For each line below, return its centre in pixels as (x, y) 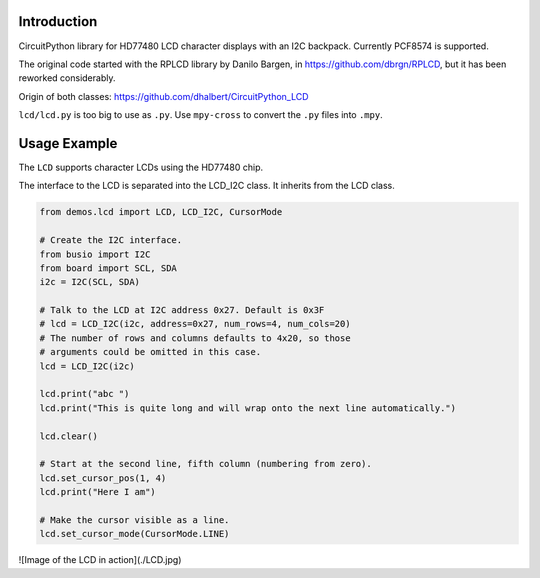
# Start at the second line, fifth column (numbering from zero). (205, 464)
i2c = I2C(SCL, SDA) (89, 282)
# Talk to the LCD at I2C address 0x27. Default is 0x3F (182, 310)
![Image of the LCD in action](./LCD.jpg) (100, 560)
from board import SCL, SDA (108, 268)
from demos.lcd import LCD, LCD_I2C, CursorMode (161, 212)
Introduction (58, 21)
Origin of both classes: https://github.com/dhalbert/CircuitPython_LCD (163, 96)
